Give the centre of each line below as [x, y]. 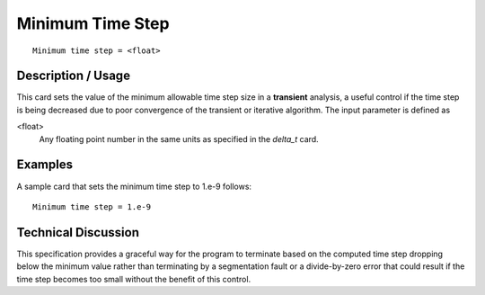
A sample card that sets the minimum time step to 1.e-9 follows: [134, 186]
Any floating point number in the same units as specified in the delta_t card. [179, 139]
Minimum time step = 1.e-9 [92, 206]
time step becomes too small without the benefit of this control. [134, 279]
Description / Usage [73, 76]
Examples [45, 165]
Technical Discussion [78, 232]
